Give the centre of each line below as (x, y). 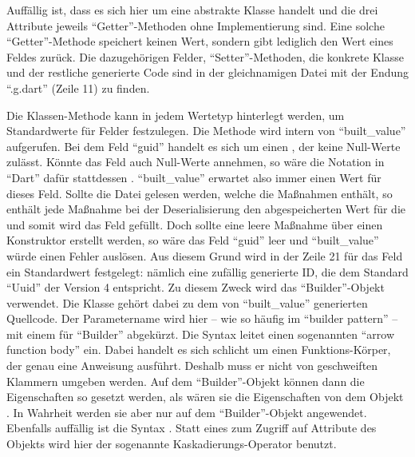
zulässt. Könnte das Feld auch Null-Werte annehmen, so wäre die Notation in (196, 162)
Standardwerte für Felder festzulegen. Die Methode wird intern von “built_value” (206, 131)
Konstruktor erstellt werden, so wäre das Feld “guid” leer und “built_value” (193, 240)
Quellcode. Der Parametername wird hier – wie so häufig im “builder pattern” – (202, 318)
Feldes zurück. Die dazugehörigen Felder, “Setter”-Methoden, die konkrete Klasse (206, 56)
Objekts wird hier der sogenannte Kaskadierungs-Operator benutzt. (172, 444)
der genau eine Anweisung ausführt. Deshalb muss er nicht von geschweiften (192, 366)
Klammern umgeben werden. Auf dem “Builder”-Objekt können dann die (186, 381)
